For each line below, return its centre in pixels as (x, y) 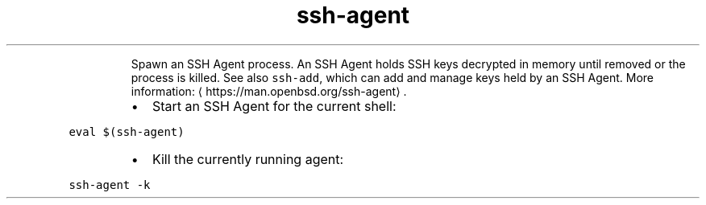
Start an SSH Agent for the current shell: (274, 106)
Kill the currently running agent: (248, 159)
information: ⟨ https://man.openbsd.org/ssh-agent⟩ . (269, 91)
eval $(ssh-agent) (127, 131)
